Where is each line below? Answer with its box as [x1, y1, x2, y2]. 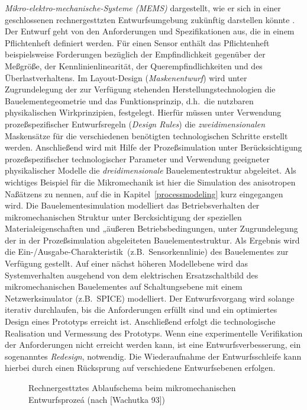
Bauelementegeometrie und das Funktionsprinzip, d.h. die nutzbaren [5, 94, 254, 107]
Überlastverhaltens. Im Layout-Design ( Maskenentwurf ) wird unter [5, 71, 247, 84]
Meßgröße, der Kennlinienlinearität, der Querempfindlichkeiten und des [5, 59, 263, 72]
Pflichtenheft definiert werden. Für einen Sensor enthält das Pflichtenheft [5, 36, 270, 49]
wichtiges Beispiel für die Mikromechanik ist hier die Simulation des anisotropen [5, 175, 296, 188]
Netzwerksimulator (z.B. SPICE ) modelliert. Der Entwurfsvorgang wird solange [5, 292, 295, 304]
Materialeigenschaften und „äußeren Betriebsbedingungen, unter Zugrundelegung [5, 222, 298, 235]
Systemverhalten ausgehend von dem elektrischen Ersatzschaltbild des [5, 268, 258, 281]
